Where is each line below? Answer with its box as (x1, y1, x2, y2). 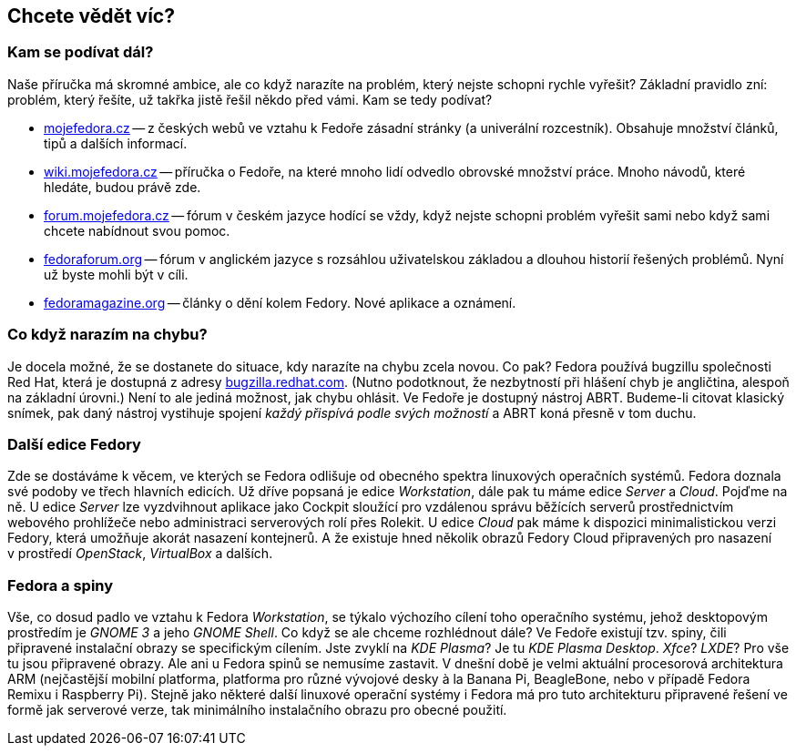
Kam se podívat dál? (7, 43, 154, 62)
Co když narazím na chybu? (7, 325, 208, 344)
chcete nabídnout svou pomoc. (44, 222, 230, 239)
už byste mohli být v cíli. (44, 266, 189, 282)
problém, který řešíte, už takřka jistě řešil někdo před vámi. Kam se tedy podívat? (7, 91, 493, 107)
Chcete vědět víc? (7, 5, 175, 27)
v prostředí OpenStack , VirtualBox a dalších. (7, 545, 273, 562)
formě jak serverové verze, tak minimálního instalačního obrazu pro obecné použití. (7, 702, 507, 718)
